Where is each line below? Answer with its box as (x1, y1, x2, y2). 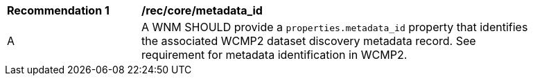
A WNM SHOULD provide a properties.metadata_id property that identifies (141, 20, 528, 34)
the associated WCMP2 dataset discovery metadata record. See (141, 34, 476, 48)
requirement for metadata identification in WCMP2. (141, 48, 408, 62)
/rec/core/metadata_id (141, 3, 263, 17)
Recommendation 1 (7, 3, 110, 17)
